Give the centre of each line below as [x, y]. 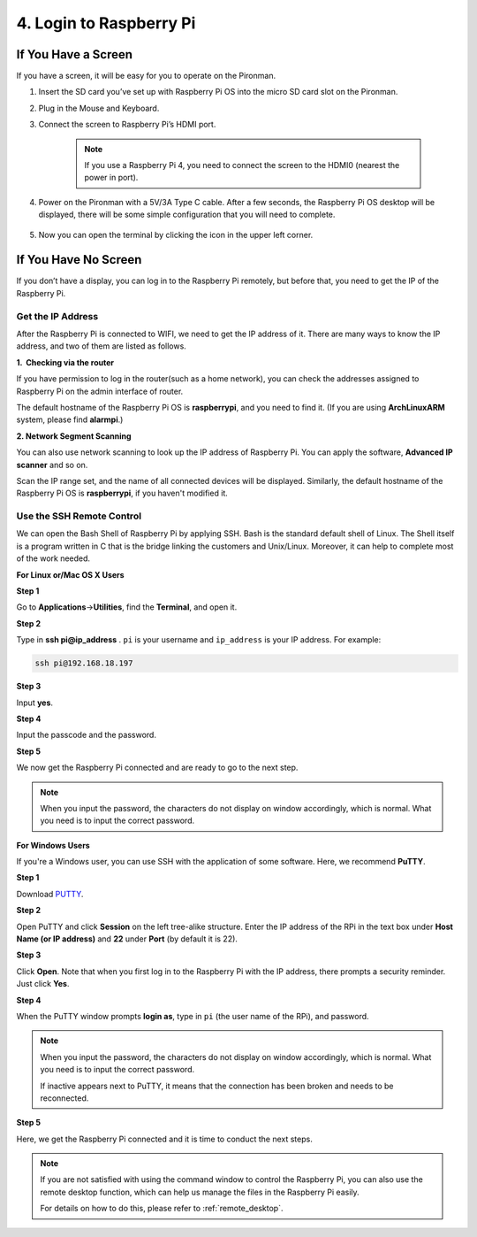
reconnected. [64, 1098]
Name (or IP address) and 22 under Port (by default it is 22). [127, 939]
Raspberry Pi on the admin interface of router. [100, 391]
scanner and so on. [52, 465]
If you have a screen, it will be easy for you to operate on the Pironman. [146, 76]
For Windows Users [53, 845]
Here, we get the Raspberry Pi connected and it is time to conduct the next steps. [164, 1139]
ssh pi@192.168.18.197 [84, 663]
